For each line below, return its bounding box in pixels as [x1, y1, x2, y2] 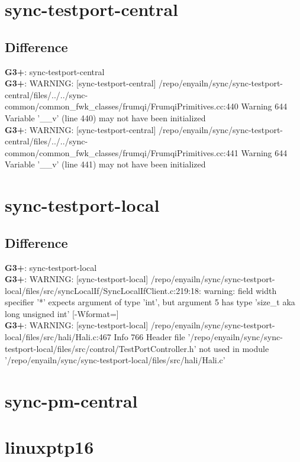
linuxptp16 [5, 435, 94, 459]
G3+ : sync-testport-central [5, 65, 105, 77]
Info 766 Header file [114, 331, 185, 343]
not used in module [199, 342, 269, 354]
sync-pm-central [5, 389, 138, 413]
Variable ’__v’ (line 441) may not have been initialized [5, 158, 206, 170]
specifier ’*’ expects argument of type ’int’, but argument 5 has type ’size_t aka [5, 296, 295, 308]
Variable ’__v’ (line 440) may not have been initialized [5, 111, 206, 124]
